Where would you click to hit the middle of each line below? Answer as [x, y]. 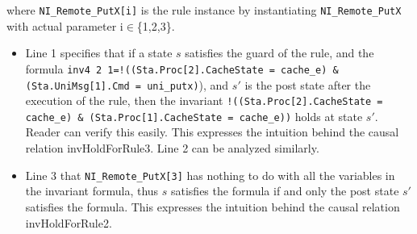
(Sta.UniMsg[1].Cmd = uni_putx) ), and [127, 84]
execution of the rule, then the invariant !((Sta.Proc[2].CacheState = [204, 100]
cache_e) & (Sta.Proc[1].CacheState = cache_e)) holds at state [194, 116]
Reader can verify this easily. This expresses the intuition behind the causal [212, 132]
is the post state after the [308, 84]
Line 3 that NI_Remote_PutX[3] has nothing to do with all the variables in [210, 175]
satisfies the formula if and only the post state [285, 191]
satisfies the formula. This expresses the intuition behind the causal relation [213, 206]
